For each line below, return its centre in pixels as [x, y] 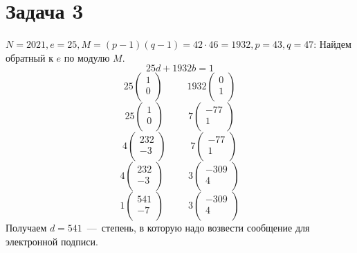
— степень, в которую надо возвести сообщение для [198, 228]
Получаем [26, 228]
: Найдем [332, 44]
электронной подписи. [52, 241]
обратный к [29, 57]
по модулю [87, 57]
